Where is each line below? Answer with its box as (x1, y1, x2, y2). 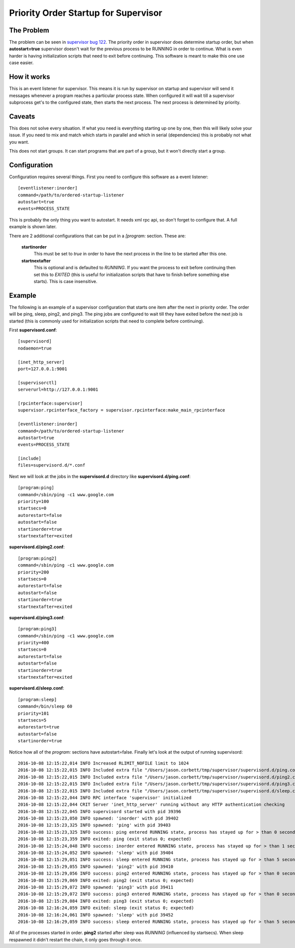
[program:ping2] (18, 555, 57, 561)
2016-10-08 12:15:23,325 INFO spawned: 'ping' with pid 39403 (18, 822, 171, 828)
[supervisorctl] (18, 379, 57, 385)
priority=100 (18, 499, 49, 505)
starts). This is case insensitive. (33, 278, 98, 284)
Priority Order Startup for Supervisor (9, 7, 162, 18)
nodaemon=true (18, 345, 52, 351)
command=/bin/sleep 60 (18, 704, 73, 709)
